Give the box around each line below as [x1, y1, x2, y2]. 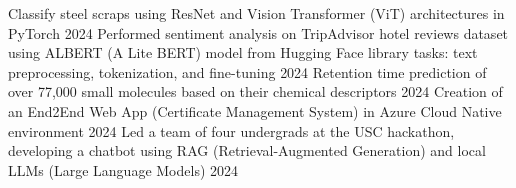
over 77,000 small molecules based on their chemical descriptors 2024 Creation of [8, 81, 503, 102]
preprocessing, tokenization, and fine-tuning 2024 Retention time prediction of [8, 61, 487, 82]
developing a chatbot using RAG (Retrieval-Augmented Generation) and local [8, 140, 486, 161]
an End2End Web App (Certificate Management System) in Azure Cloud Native [8, 100, 502, 121]
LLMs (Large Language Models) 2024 [8, 159, 239, 180]
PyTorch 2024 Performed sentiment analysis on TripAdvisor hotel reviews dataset [8, 22, 509, 43]
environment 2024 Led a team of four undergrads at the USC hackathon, [8, 120, 455, 141]
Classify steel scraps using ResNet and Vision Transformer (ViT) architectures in [8, 3, 505, 23]
